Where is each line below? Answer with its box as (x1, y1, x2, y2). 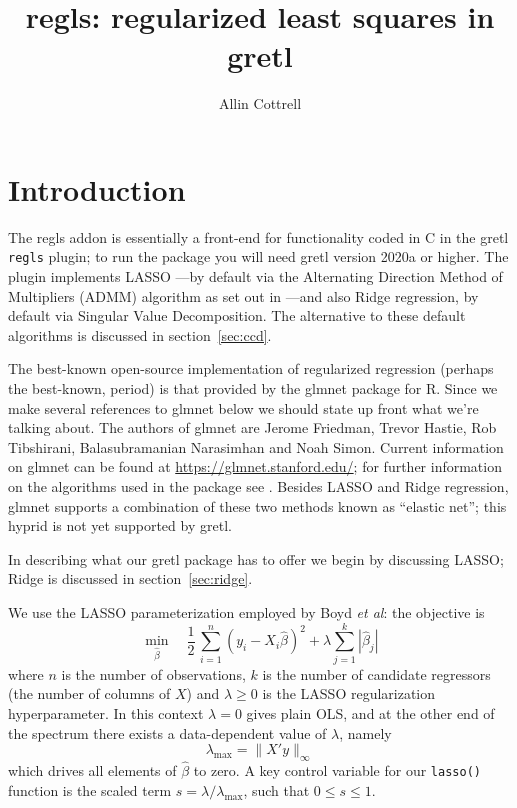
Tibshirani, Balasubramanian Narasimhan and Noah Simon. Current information (8, 436, 504, 457)
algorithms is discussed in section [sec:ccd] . (8, 324, 272, 345)
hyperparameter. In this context (8, 702, 204, 723)
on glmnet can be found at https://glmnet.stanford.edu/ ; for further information (8, 456, 502, 477)
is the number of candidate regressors (262, 663, 491, 684)
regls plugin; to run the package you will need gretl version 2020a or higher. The (8, 246, 509, 267)
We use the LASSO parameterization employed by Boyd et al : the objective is (8, 602, 485, 622)
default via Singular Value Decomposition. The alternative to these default (8, 305, 466, 326)
